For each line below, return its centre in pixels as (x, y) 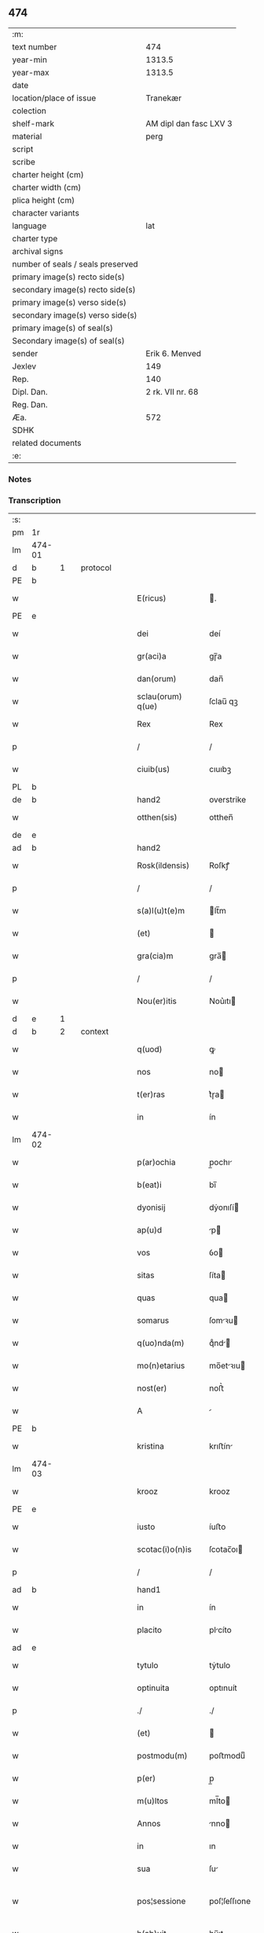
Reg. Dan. (30, 404)
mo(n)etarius (161, 1365)
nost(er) (152, 1388)
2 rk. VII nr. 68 (172, 391)
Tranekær (164, 97)
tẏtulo (220, 1666)
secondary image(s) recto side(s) (74, 289)
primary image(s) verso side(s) (70, 302)
